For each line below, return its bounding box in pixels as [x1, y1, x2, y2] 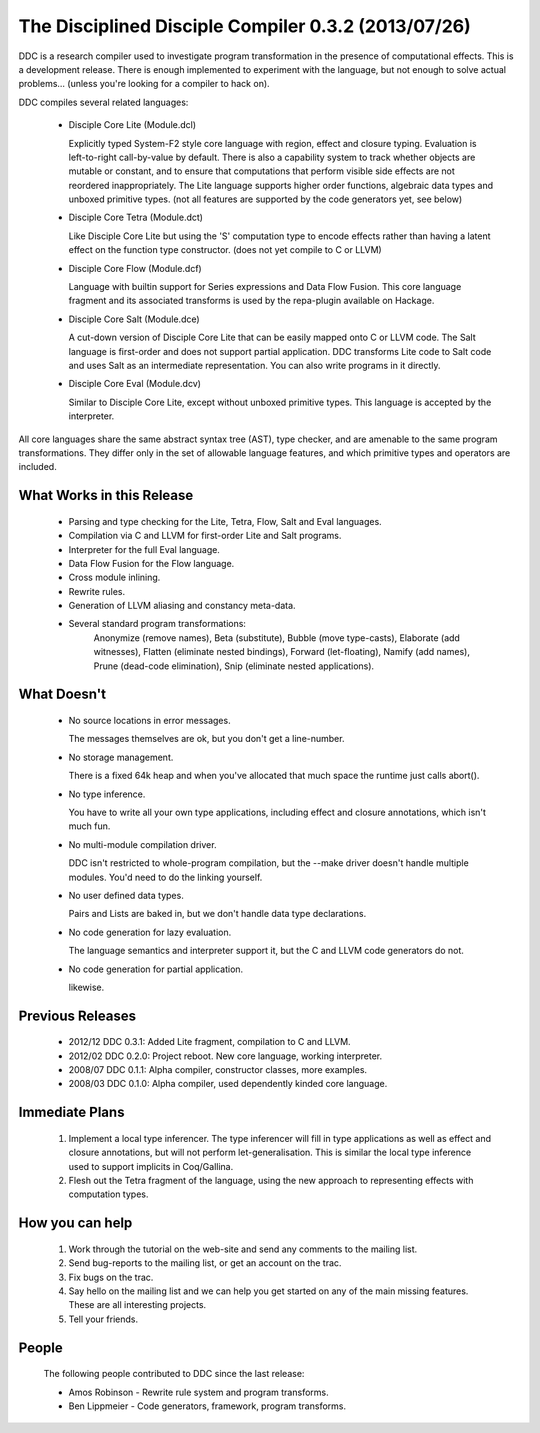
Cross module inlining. [68, 571, 161, 584]
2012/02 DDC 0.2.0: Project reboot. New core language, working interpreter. [68, 1050, 383, 1062]
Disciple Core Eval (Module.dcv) [68, 378, 202, 390]
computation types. [68, 1188, 149, 1200]
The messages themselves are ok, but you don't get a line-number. [68, 733, 345, 745]
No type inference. [68, 788, 146, 800]
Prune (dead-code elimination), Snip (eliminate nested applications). [93, 660, 375, 672]
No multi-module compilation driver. [68, 838, 217, 850]
